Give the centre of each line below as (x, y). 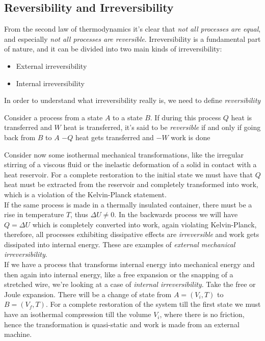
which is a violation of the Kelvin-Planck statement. (85, 194)
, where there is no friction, (202, 314)
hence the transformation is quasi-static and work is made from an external (122, 324)
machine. (18, 334)
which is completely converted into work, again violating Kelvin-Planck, (144, 224)
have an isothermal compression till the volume (78, 314)
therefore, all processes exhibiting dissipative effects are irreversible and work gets (132, 234)
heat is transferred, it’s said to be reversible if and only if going (162, 127)
